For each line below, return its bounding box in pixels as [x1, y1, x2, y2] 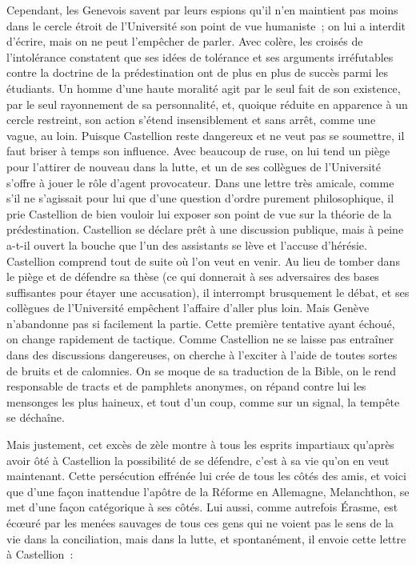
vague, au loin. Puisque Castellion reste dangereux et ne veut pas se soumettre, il [6, 126, 405, 143]
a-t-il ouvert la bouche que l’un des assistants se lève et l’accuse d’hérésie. [6, 236, 367, 253]
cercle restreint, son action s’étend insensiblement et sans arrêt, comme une [6, 111, 376, 128]
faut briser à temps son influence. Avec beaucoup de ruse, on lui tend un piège [6, 142, 390, 159]
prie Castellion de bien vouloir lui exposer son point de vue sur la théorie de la [6, 205, 392, 222]
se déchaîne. [6, 409, 65, 426]
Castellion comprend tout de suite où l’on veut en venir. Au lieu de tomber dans [6, 252, 400, 269]
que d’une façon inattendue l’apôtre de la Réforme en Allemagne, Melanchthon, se [6, 483, 410, 499]
